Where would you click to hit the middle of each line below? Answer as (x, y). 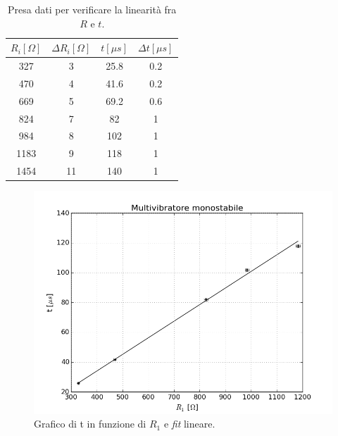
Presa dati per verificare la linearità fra (92, 9)
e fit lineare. (189, 424)
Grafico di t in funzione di (90, 424)
